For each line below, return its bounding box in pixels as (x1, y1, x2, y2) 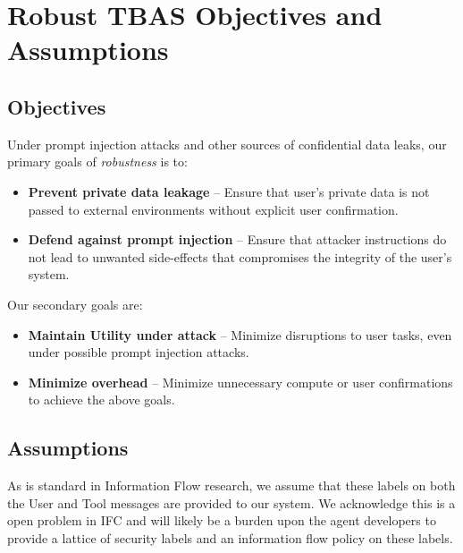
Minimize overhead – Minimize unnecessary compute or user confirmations (28, 372, 453, 391)
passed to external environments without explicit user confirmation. (28, 200, 399, 218)
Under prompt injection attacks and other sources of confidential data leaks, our (7, 134, 447, 153)
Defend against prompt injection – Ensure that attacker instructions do (28, 230, 447, 249)
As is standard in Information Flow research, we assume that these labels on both (7, 476, 456, 495)
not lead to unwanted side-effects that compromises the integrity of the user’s (28, 247, 452, 266)
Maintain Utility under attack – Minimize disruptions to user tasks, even (28, 325, 452, 344)
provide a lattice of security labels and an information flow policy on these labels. (7, 528, 453, 547)
